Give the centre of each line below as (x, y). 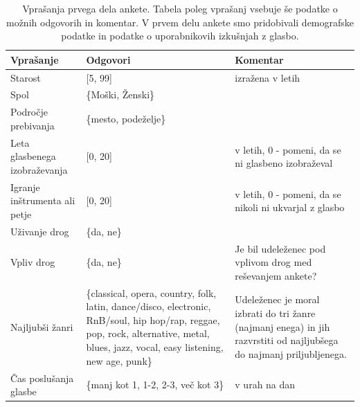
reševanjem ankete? (276, 275)
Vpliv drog (33, 262)
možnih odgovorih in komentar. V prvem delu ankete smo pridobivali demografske (180, 22)
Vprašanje (35, 59)
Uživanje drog (40, 231)
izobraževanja (39, 169)
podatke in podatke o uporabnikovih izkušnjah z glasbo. (180, 36)
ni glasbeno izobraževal (284, 163)
